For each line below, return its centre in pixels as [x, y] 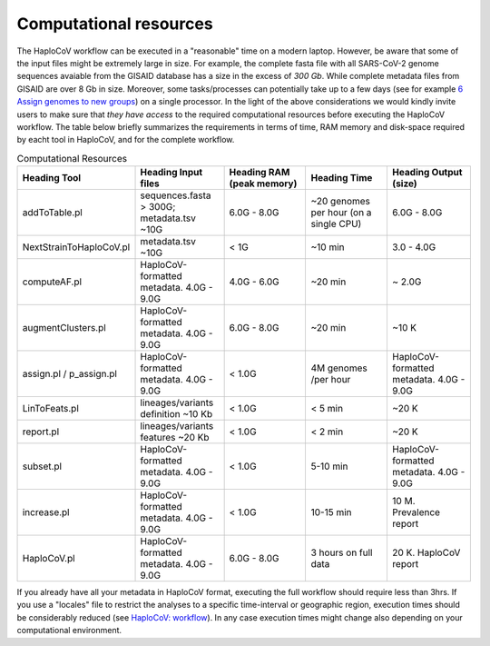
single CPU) [336, 224]
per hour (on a [341, 213]
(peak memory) [263, 184]
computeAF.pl [52, 282]
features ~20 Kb [175, 438]
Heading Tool [52, 178]
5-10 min [329, 466]
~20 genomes [341, 202]
